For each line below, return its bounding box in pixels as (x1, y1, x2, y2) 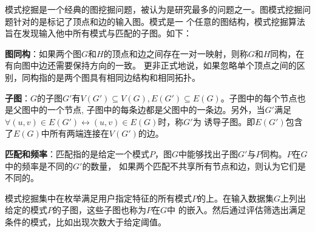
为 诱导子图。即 (192, 115, 256, 128)
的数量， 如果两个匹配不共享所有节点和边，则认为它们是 (82, 159, 307, 172)
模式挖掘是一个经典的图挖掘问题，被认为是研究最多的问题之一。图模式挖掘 (5, 3, 302, 15)
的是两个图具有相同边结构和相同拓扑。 (47, 70, 200, 83)
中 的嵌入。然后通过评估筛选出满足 (167, 203, 306, 216)
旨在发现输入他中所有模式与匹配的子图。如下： (5, 27, 192, 39)
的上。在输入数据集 (197, 191, 274, 204)
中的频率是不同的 (5, 159, 73, 172)
